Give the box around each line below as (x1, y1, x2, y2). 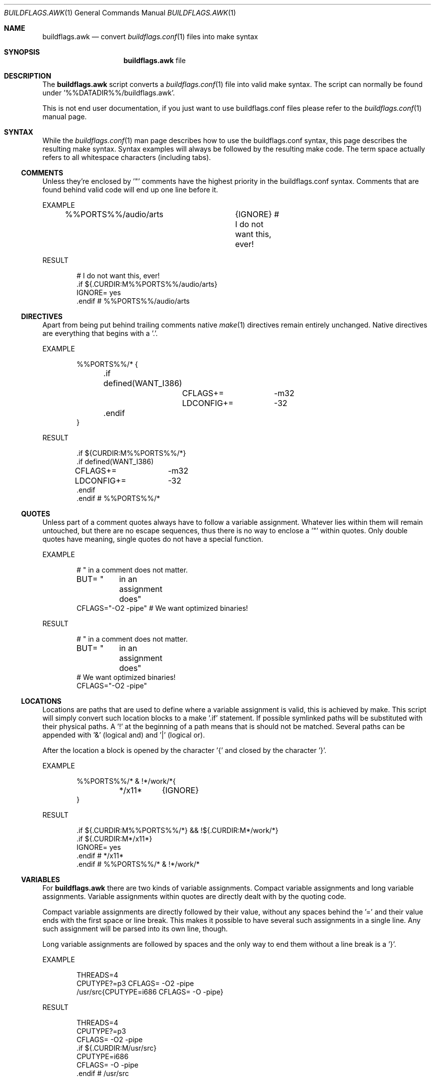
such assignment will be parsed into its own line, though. (42, 924, 228, 933)
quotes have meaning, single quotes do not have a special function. (42, 535, 264, 543)
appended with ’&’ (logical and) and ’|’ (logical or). (42, 731, 205, 739)
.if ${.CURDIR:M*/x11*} (76, 834, 152, 843)
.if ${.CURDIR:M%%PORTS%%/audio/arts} (76, 280, 217, 288)
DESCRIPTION (4, 72, 52, 80)
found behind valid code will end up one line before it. (42, 185, 218, 194)
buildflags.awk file (123, 56, 186, 65)
